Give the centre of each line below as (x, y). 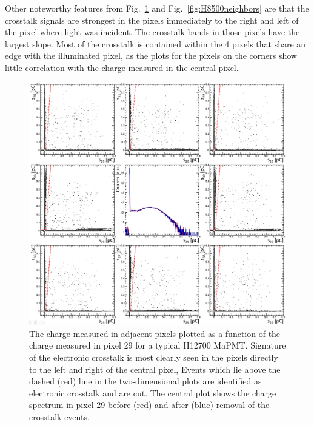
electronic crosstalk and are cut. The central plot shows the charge (153, 393)
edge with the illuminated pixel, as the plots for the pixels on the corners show (151, 56)
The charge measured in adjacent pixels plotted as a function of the (155, 333)
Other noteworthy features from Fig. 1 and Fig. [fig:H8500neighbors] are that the (157, 8)
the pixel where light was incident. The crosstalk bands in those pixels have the (152, 32)
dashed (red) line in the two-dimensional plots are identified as (145, 381)
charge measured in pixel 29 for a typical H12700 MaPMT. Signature (158, 345)
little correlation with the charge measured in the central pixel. (122, 67)
